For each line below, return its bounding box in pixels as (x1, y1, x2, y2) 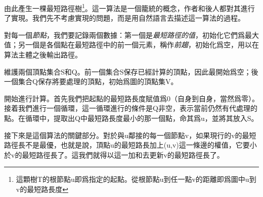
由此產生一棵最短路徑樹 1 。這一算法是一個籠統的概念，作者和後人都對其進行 (4, 2, 255, 13)
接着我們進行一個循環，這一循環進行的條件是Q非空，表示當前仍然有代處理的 (4, 103, 257, 113)
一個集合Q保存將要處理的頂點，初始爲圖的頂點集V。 (4, 76, 178, 87)
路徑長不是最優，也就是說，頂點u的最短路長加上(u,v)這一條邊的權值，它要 (4, 140, 250, 150)
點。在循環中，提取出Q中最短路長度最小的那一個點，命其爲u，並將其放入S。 (4, 113, 258, 123)
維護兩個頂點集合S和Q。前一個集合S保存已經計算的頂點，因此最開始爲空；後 (4, 66, 258, 77)
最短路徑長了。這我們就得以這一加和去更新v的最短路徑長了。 (22, 149, 224, 160)
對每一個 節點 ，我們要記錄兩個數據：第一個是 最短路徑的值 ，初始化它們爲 (4, 29, 245, 40)
